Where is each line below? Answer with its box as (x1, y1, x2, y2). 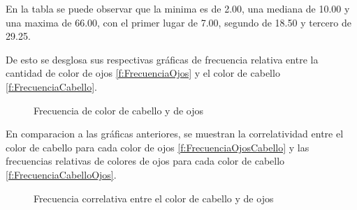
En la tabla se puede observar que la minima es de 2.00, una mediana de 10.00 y (6, 1, 350, 15)
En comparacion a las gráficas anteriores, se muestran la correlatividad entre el (6, 126, 344, 141)
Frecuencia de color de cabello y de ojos (34, 103, 203, 117)
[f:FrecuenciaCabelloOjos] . (6, 167, 117, 181)
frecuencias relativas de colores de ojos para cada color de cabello (6, 153, 285, 168)
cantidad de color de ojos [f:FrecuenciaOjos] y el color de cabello (6, 66, 280, 80)
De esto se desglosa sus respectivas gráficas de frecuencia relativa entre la (6, 52, 319, 66)
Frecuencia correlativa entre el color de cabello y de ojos (34, 190, 274, 205)
